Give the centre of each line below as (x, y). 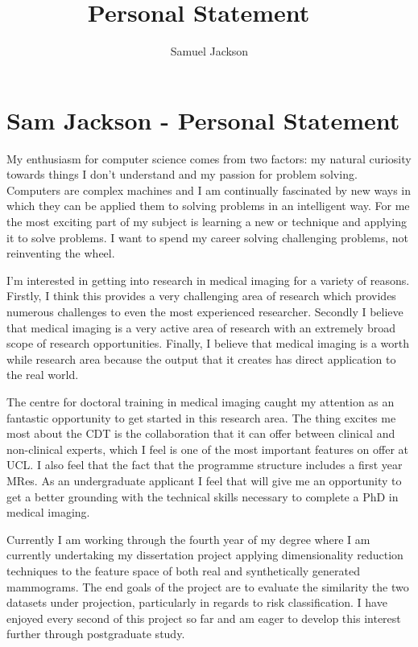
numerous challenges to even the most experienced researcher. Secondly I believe (205, 311)
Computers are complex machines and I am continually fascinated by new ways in (209, 190)
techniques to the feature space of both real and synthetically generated (184, 570)
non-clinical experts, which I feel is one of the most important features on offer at (207, 449)
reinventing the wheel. (61, 253)
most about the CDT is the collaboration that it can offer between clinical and (201, 433)
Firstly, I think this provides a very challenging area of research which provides (201, 296)
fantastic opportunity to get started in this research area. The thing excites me (201, 417)
